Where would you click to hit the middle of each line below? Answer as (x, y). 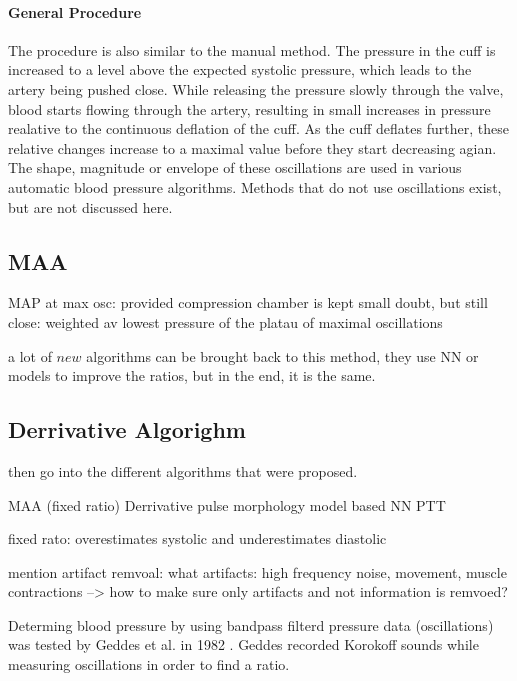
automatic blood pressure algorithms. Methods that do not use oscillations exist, (255, 186)
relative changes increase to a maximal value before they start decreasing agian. (252, 147)
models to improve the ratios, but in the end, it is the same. (192, 375)
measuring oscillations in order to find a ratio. (149, 664)
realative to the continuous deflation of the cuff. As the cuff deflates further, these (258, 128)
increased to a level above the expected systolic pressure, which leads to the (240, 69)
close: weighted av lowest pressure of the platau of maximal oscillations (225, 321)
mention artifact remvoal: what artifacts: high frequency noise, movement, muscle (257, 571)
